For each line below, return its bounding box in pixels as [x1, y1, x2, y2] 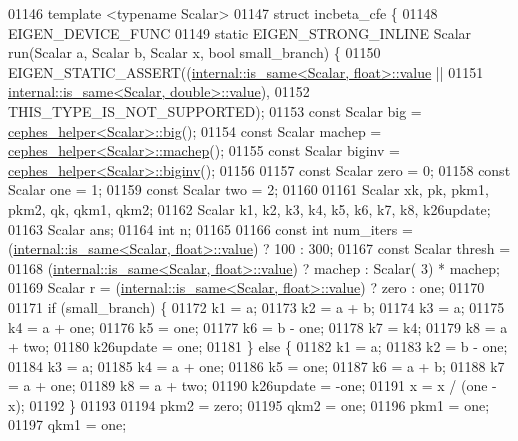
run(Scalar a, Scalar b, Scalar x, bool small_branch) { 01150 [8, 42, 381, 63]
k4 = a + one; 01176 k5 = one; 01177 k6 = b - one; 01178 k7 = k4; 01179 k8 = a [8, 316, 508, 337]
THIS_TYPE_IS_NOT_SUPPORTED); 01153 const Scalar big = [8, 100, 422, 121]
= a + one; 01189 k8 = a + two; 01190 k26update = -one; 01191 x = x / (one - [8, 375, 497, 396]
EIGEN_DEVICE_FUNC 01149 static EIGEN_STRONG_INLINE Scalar [8, 22, 472, 43]
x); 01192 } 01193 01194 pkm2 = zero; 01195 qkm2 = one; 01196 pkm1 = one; [8, 394, 490, 415]
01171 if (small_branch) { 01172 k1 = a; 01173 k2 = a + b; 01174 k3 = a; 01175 [8, 296, 505, 317]
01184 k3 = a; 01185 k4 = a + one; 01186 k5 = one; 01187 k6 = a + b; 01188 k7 [8, 355, 505, 376]
